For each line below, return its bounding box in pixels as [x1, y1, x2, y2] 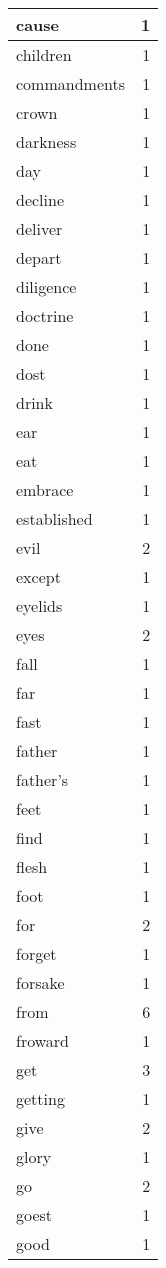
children [16, 43, 72, 66]
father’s [16, 768, 69, 791]
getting [16, 1087, 65, 1110]
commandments [16, 72, 125, 95]
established [16, 507, 93, 530]
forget [16, 942, 57, 965]
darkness [16, 130, 77, 153]
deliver [16, 217, 63, 240]
